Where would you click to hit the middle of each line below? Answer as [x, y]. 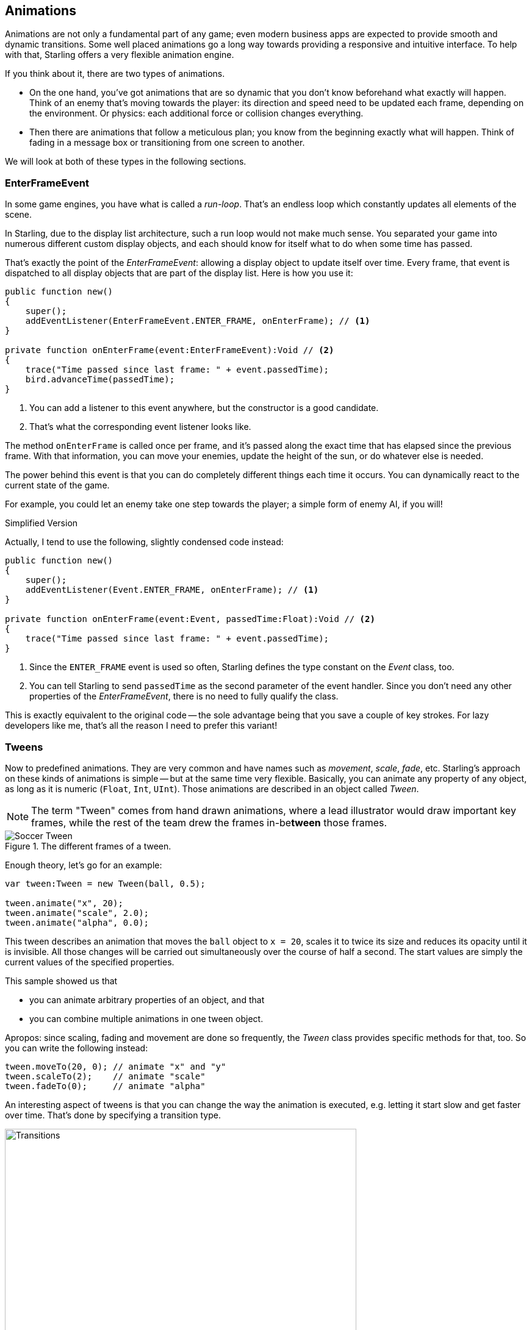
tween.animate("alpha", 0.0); [77, 922]
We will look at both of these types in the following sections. [126, 162]
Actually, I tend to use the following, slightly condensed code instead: [144, 542]
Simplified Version [41, 523]
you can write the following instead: [77, 1048]
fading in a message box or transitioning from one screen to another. [167, 143]
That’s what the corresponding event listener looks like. [140, 427]
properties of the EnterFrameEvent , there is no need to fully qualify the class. [184, 696]
